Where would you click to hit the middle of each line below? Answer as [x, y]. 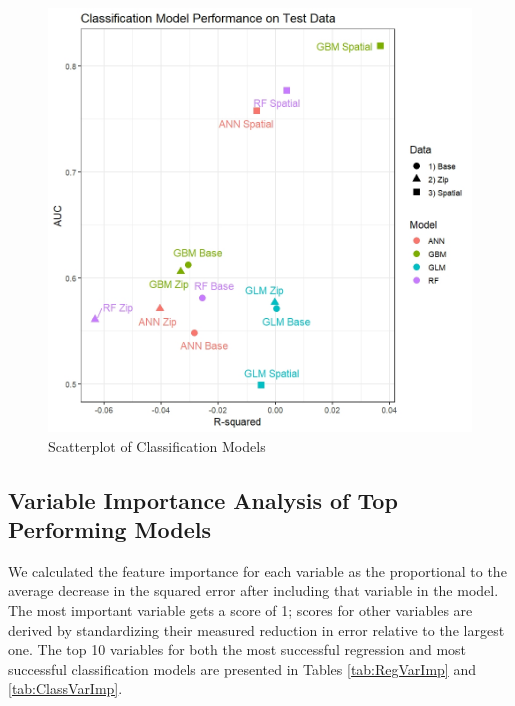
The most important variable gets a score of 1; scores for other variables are [240, 609]
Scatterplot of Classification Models [157, 445]
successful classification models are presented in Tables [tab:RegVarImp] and [242, 668]
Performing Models [110, 528]
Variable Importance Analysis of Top [203, 499]
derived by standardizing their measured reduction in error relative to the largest [256, 629]
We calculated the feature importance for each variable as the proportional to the [257, 570]
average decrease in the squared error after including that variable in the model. [253, 590]
